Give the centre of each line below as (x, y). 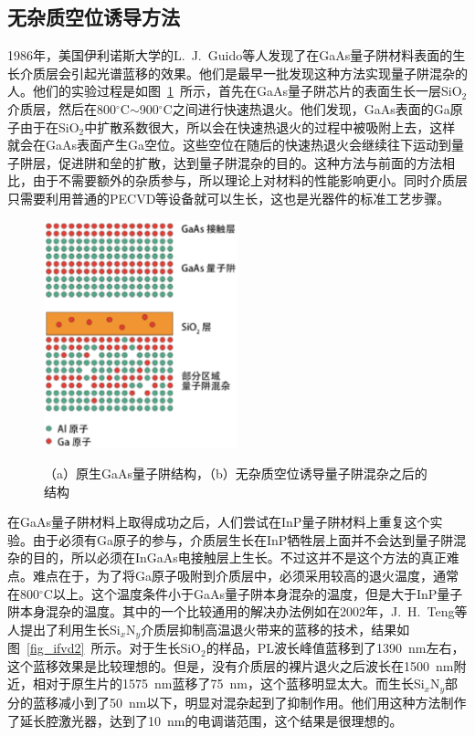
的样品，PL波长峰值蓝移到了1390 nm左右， (335, 648)
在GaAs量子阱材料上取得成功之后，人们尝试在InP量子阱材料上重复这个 (219, 522)
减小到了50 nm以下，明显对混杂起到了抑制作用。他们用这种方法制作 (262, 702)
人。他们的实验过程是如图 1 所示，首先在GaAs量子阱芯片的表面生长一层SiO (235, 91)
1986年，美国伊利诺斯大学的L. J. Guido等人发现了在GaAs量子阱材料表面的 (230, 55)
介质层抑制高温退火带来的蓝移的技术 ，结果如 (275, 629)
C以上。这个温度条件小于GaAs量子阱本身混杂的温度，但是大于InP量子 (253, 593)
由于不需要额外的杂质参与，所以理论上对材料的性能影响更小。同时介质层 (250, 180)
